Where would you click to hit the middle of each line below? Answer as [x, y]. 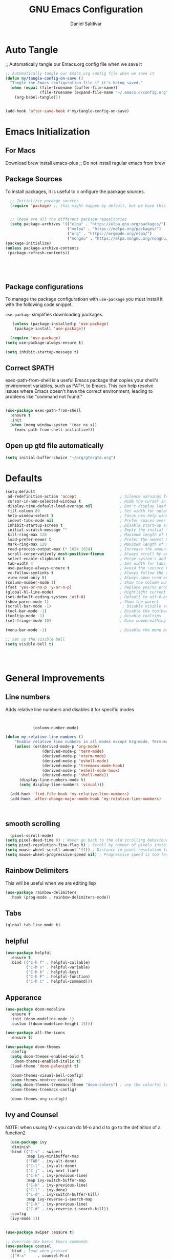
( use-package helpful [28, 953]
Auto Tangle [32, 50]
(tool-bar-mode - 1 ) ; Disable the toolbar [87, 611]
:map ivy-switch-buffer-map [56, 1180]
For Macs [20, 151]
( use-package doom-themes [33, 1047]
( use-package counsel [28, 1246]
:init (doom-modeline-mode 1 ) [42, 1019]
